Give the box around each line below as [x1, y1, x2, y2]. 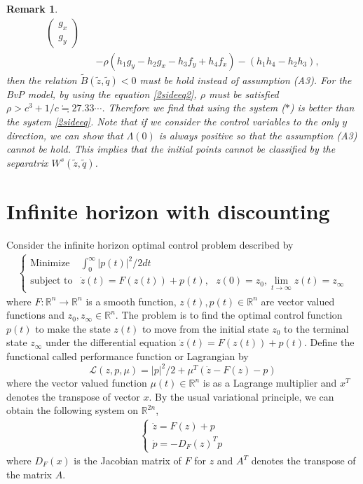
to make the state [35, 321, 111, 336]
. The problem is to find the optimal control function [115, 307, 343, 322]
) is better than [289, 100, 355, 115]
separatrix [6, 155, 48, 170]
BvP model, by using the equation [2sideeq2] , [6, 86, 197, 101]
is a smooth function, [85, 293, 177, 308]
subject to [30, 276, 73, 286]
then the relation [6, 72, 77, 87]
